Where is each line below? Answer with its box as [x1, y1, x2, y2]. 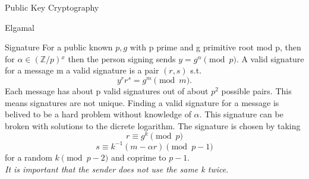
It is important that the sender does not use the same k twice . [5, 162, 229, 175]
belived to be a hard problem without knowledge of [5, 108, 191, 120]
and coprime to [111, 151, 166, 163]
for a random [5, 151, 52, 163]
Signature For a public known [5, 41, 113, 53]
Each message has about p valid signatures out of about [5, 84, 209, 97]
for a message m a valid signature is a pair [5, 64, 159, 76]
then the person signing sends [68, 52, 176, 65]
